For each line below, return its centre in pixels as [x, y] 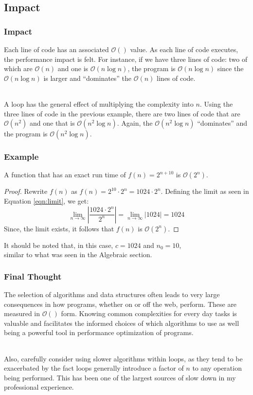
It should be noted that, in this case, [59, 245]
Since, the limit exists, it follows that [59, 228]
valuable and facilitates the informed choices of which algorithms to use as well [122, 323]
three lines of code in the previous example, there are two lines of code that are [122, 113]
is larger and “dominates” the [88, 78]
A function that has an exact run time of [65, 175]
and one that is [52, 123]
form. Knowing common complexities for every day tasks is [149, 313]
